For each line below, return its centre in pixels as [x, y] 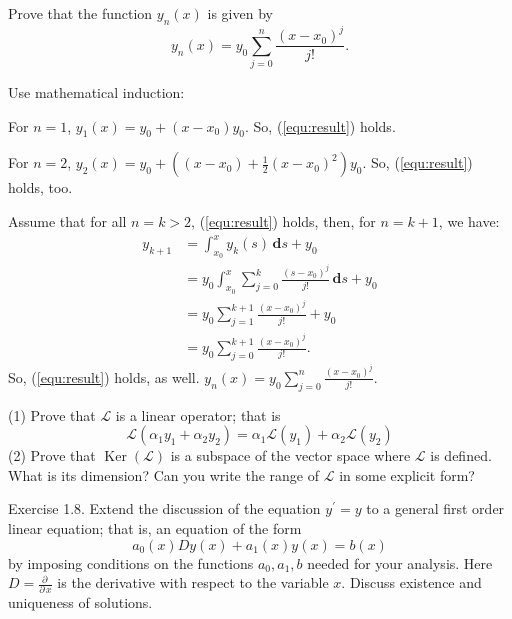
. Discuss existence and [411, 582]
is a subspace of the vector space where [290, 455]
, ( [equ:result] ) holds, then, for [283, 221]
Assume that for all [67, 221]
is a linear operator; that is [198, 414]
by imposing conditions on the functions [131, 562]
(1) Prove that [52, 414]
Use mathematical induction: [96, 92]
